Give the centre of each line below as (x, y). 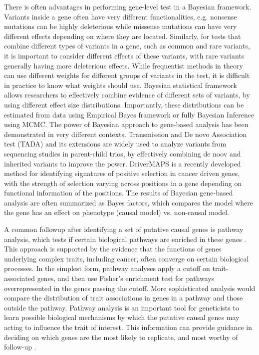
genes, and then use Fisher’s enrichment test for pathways (126, 278)
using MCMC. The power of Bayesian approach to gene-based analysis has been (126, 124)
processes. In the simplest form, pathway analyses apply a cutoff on (107, 268)
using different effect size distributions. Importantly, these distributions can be (124, 104)
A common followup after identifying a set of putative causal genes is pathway (124, 229)
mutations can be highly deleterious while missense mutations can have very (121, 26)
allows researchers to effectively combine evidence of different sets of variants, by (127, 95)
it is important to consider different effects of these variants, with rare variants (124, 55)
